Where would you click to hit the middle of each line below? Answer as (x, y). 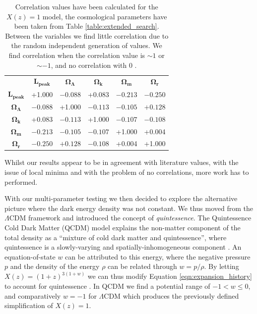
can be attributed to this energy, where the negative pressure (158, 256)
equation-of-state (30, 256)
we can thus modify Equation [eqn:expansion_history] (170, 276)
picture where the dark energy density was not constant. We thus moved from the (129, 208)
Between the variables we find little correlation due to (87, 35)
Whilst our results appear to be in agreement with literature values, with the (122, 162)
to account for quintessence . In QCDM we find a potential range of (107, 286)
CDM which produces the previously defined (171, 295)
